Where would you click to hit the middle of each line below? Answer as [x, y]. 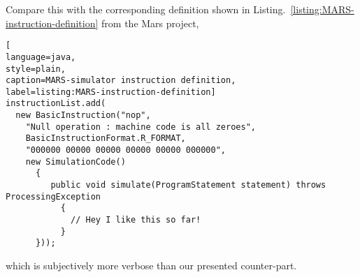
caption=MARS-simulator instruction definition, [121, 81]
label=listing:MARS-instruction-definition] [111, 92]
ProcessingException [53, 196]
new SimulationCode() [75, 162]
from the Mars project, [150, 23]
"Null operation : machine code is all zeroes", [141, 127]
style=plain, [36, 69]
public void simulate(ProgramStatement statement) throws [188, 185]
